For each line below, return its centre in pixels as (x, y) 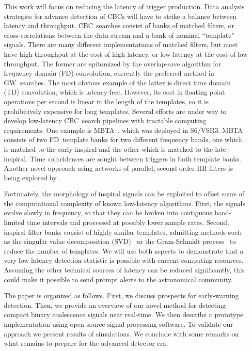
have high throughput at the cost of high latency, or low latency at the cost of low (126, 54)
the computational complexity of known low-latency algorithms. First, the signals (125, 203)
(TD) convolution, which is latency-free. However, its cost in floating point (115, 92)
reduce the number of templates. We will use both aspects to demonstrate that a (124, 250)
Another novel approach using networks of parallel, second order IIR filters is (118, 168)
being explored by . (32, 177)
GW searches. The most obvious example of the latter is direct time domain (117, 82)
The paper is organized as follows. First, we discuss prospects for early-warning (121, 295)
